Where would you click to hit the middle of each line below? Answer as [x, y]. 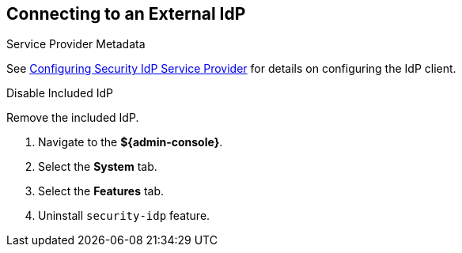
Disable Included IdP [60, 93]
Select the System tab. [98, 167]
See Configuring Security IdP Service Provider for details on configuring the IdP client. [231, 69]
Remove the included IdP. [73, 118]
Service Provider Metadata [76, 44]
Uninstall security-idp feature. [124, 216]
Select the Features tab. [101, 191]
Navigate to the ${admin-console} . [131, 142]
